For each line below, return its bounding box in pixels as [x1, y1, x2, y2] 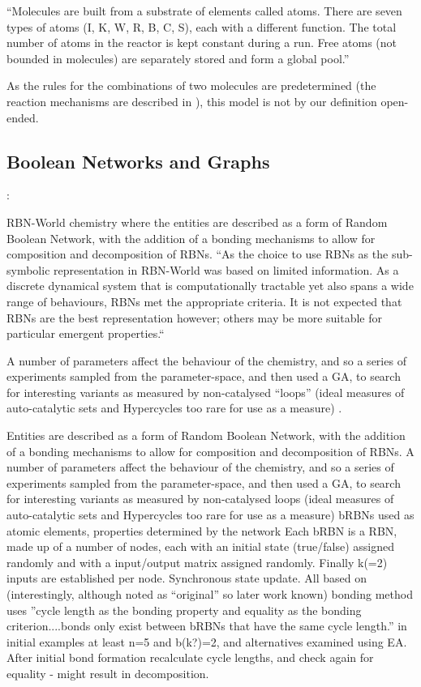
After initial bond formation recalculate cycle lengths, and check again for [6, 649, 374, 666]
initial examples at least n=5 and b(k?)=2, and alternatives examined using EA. [6, 633, 407, 650]
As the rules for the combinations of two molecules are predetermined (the [6, 77, 376, 94]
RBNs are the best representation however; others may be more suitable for [6, 309, 382, 326]
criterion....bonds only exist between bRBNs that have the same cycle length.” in [6, 617, 407, 634]
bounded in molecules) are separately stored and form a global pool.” [6, 49, 350, 66]
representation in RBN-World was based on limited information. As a [54, 261, 399, 278]
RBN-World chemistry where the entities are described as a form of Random [6, 213, 388, 230]
